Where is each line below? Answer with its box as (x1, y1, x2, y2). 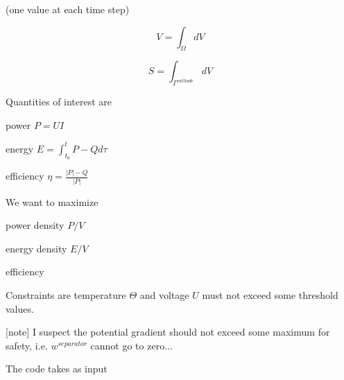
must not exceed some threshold (202, 288, 338, 302)
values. (6, 301, 34, 316)
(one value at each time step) (6, 2, 130, 16)
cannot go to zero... (90, 338, 173, 352)
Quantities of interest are (6, 94, 112, 109)
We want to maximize (6, 194, 98, 209)
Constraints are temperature (6, 288, 126, 302)
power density (6, 218, 64, 232)
